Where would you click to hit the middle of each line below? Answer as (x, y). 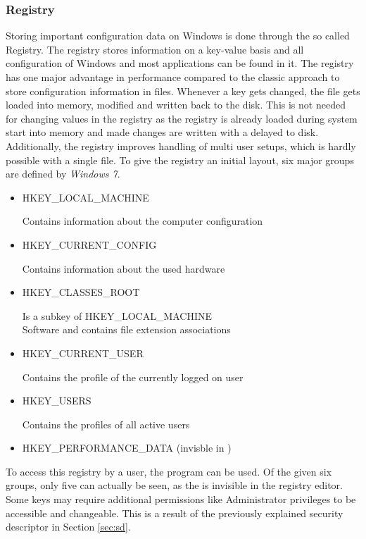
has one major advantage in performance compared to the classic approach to (173, 77)
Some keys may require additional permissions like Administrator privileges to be (181, 499)
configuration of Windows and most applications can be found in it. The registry (180, 63)
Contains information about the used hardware (124, 268)
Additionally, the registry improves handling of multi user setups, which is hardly (181, 145)
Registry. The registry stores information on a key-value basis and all (155, 49)
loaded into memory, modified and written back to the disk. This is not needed (176, 105)
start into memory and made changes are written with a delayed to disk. (162, 132)
